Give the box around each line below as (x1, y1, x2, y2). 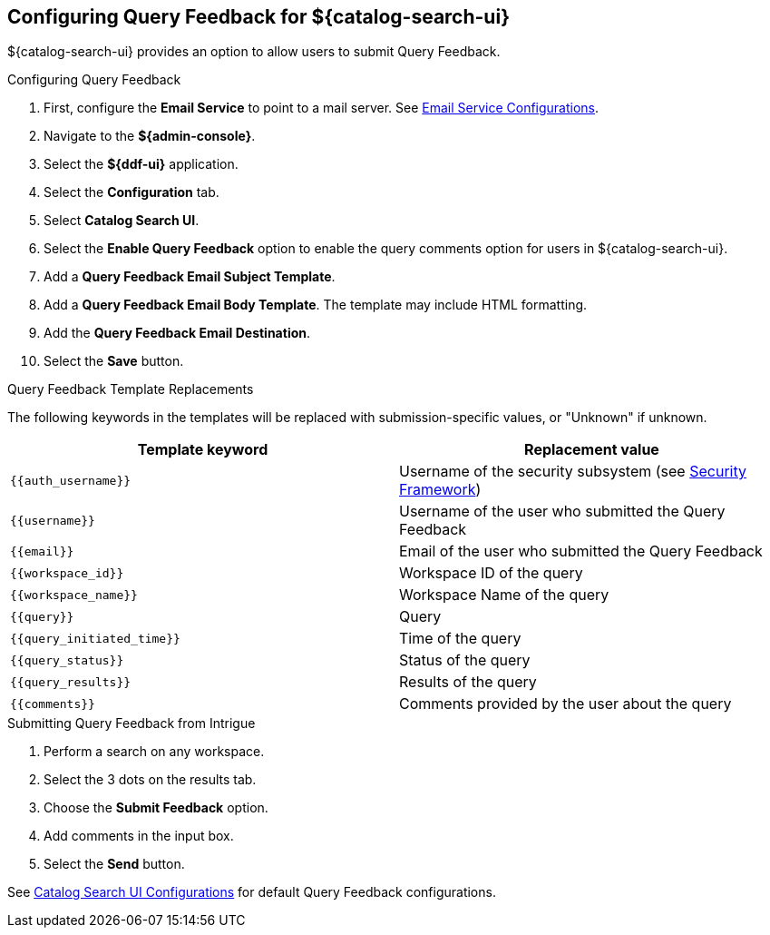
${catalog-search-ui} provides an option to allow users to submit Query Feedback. (7, 44, 501, 60)
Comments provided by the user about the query (399, 694, 732, 714)
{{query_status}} (10, 653, 124, 667)
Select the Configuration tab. (44, 184, 219, 201)
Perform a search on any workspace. (44, 743, 265, 760)
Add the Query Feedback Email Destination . (44, 325, 311, 341)
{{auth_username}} (10, 473, 132, 487)
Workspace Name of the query (399, 586, 609, 605)
